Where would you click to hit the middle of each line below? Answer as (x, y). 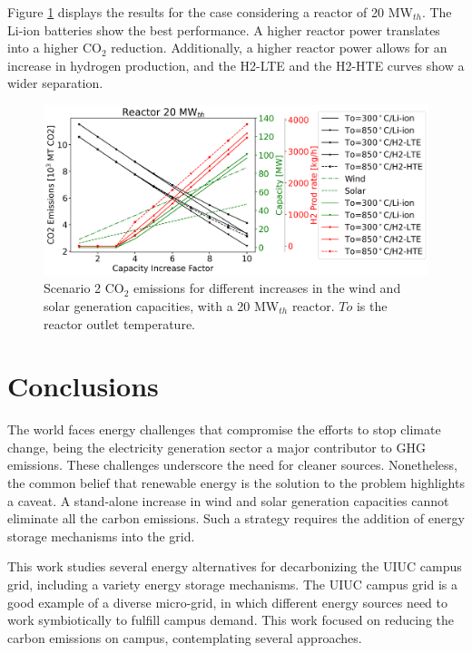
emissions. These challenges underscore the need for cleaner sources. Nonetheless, (232, 465)
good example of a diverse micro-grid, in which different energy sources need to (227, 602)
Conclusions (83, 386)
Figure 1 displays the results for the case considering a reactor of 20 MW (210, 12)
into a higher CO (54, 48)
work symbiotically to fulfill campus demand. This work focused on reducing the (231, 620)
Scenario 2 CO (84, 288)
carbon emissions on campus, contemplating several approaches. (185, 637)
